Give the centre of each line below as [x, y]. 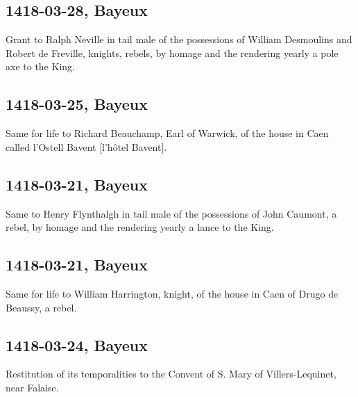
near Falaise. [32, 387]
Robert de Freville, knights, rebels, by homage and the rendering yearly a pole [172, 52]
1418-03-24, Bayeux [77, 345]
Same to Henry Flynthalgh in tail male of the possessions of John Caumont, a [171, 213]
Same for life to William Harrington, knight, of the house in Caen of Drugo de [172, 293]
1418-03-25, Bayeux [77, 104]
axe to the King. [40, 66]
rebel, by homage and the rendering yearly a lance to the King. [140, 227]
